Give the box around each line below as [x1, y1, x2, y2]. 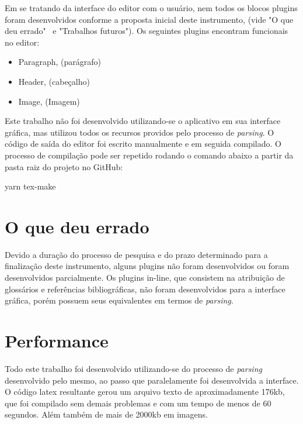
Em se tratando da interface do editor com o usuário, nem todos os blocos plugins [5, 2, 298, 13]
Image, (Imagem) [18, 95, 80, 107]
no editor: [5, 36, 40, 48]
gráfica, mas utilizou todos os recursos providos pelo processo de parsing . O [5, 126, 274, 138]
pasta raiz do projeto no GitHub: [5, 160, 123, 173]
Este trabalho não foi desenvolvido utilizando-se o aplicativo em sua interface [5, 115, 281, 127]
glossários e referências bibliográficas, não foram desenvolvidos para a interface [5, 282, 285, 295]
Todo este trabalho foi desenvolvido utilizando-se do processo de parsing [5, 362, 262, 374]
